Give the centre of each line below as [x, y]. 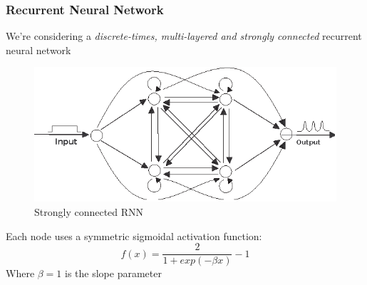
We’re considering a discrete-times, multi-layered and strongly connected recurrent [184, 36]
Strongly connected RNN [89, 211]
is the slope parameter [113, 273]
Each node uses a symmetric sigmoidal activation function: [134, 235]
